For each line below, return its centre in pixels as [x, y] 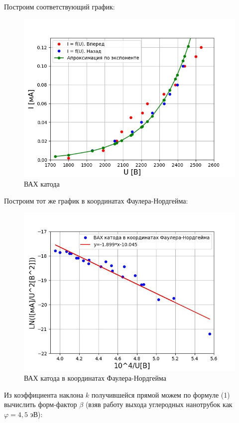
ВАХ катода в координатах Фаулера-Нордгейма [95, 377]
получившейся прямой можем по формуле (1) [161, 394]
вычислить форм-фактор [41, 404]
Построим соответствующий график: [60, 6]
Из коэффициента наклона [44, 394]
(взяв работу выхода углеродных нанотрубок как [159, 404]
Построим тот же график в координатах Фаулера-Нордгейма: [96, 200]
